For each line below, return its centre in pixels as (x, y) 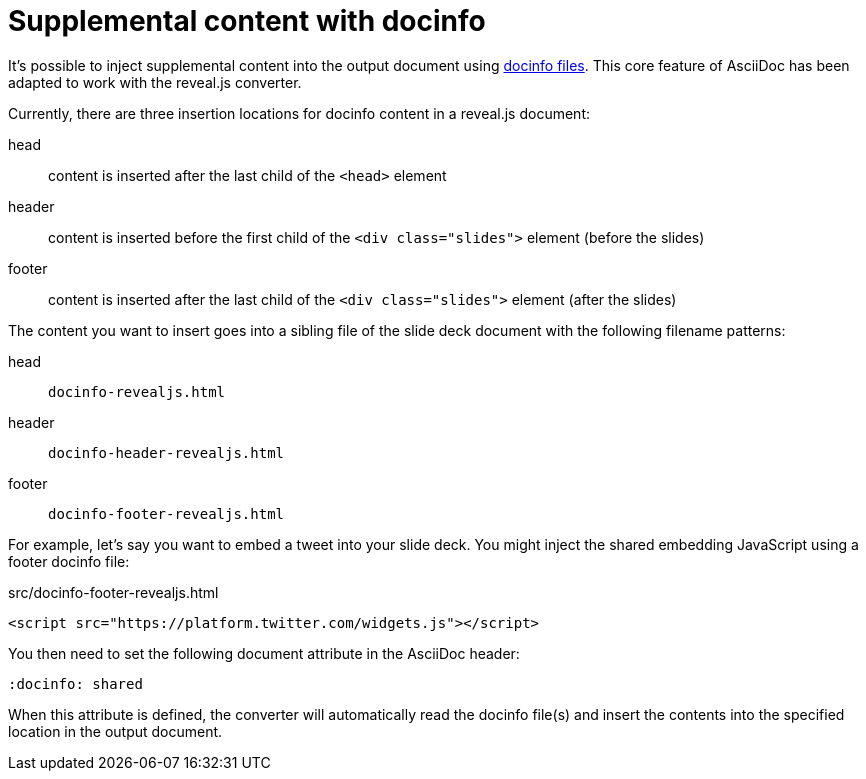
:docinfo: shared (75, 683)
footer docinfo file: (69, 561)
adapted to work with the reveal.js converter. (155, 82)
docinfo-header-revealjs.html (166, 452)
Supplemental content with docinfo (247, 21)
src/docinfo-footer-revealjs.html (113, 592)
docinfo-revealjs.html (137, 391)
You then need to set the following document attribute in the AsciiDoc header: (264, 653)
